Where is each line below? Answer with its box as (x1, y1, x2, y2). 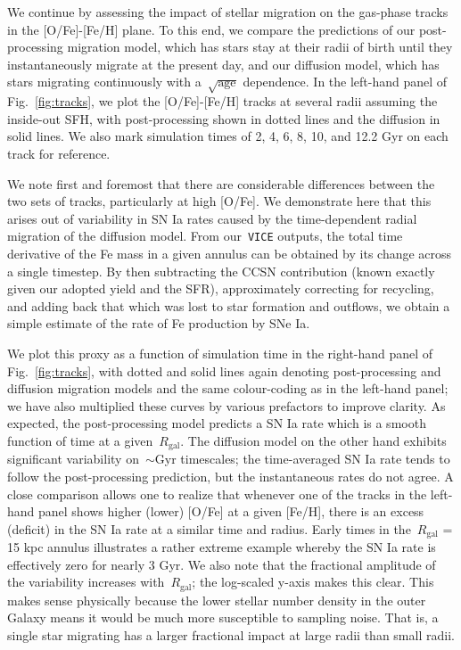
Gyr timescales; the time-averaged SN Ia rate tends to (154, 449, 450, 468)
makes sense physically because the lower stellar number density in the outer (7, 590, 426, 609)
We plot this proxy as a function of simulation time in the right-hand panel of (7, 343, 433, 362)
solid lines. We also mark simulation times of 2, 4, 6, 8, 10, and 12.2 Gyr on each (7, 127, 449, 145)
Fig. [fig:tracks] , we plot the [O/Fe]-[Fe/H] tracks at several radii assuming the (7, 92, 438, 111)
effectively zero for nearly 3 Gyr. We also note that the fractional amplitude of (7, 555, 436, 573)
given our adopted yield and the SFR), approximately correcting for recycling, (7, 279, 434, 298)
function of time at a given (7, 431, 153, 449)
